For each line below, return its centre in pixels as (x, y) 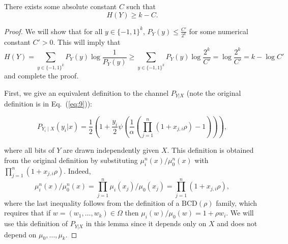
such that (141, 6)
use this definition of (36, 223)
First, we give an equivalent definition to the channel (87, 92)
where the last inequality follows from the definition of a (92, 202)
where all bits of (29, 150)
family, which (237, 202)
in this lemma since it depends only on (146, 223)
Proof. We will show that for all (53, 31)
